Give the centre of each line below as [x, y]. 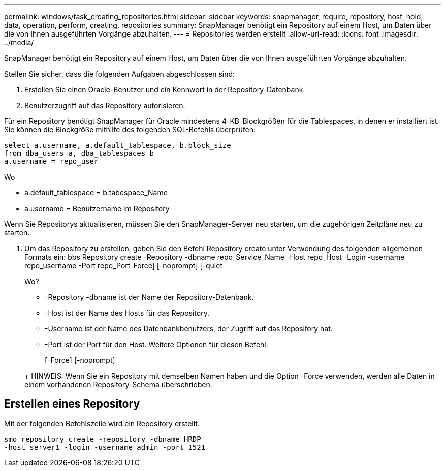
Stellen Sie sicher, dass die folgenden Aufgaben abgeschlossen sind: [120, 74]
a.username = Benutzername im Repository [97, 208]
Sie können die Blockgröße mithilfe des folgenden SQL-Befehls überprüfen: [130, 130]
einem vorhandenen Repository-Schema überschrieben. [118, 384]
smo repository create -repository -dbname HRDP [103, 439]
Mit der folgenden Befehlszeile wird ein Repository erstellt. [102, 423]
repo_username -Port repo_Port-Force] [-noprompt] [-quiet [123, 266]
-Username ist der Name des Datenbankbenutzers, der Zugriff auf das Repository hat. [189, 329]
